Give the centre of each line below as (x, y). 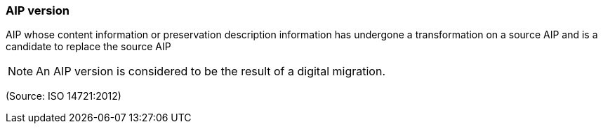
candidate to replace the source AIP (88, 47)
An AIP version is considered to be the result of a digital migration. (211, 71)
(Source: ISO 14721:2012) (64, 96)
